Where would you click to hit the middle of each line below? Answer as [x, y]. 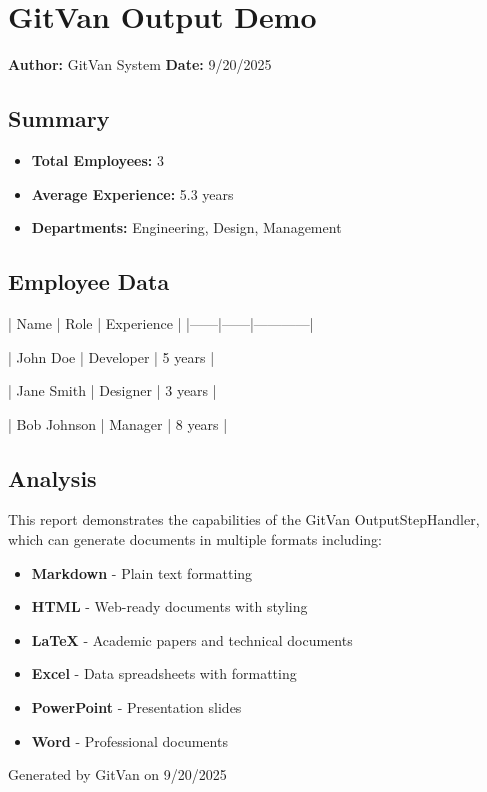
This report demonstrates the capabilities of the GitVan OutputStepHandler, [244, 519]
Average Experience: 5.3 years [132, 193]
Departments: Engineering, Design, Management [186, 227]
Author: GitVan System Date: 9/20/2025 [140, 64]
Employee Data [89, 281]
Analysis [52, 477]
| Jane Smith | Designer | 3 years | [112, 390]
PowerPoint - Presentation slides [136, 707]
